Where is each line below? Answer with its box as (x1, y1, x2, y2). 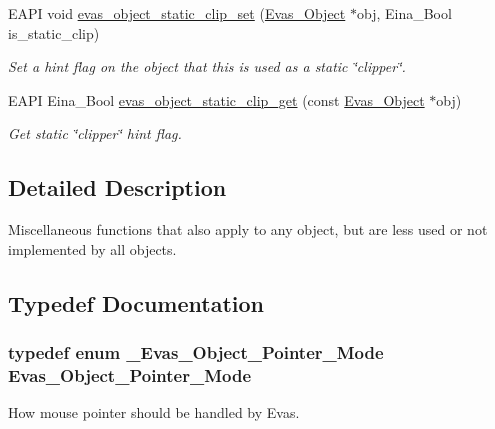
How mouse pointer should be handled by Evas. (8, 402, 300, 423)
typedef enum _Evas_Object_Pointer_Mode (8, 340, 384, 365)
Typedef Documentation (8, 287, 264, 318)
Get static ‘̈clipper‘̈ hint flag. (8, 123, 182, 144)
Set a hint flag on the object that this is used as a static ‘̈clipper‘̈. (8, 56, 406, 77)
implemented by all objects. (8, 238, 177, 259)
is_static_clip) (8, 22, 100, 43)
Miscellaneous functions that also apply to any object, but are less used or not (8, 219, 488, 240)
